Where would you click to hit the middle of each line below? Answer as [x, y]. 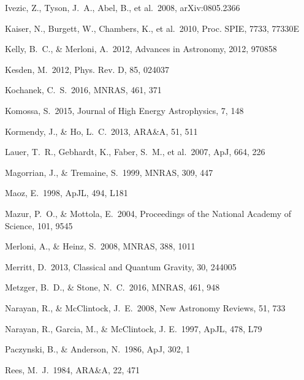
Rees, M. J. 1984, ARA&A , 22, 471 [72, 369]
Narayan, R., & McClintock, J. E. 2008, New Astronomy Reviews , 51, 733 [145, 307]
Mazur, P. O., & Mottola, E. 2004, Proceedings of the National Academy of [148, 213]
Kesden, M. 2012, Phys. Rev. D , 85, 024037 [87, 69]
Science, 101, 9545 [39, 225]
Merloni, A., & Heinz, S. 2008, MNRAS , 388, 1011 [100, 246]
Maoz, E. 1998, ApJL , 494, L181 [66, 193]
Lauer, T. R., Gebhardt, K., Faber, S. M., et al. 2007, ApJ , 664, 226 [135, 152]
